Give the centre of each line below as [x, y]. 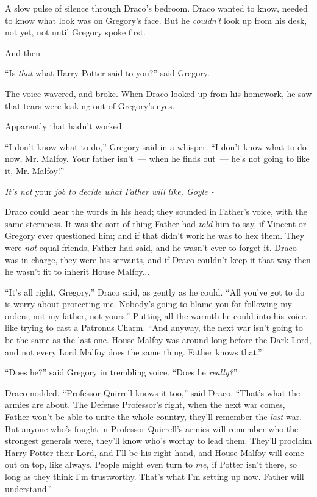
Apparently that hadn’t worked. [65, 126]
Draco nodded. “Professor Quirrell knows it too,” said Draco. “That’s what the [153, 392]
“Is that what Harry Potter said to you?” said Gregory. [107, 73]
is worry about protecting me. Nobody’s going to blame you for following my [148, 304]
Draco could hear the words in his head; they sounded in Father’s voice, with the [156, 212]
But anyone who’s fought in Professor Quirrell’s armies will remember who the [152, 428]
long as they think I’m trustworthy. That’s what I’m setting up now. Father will [155, 476]
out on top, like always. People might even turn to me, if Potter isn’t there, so [151, 464]
